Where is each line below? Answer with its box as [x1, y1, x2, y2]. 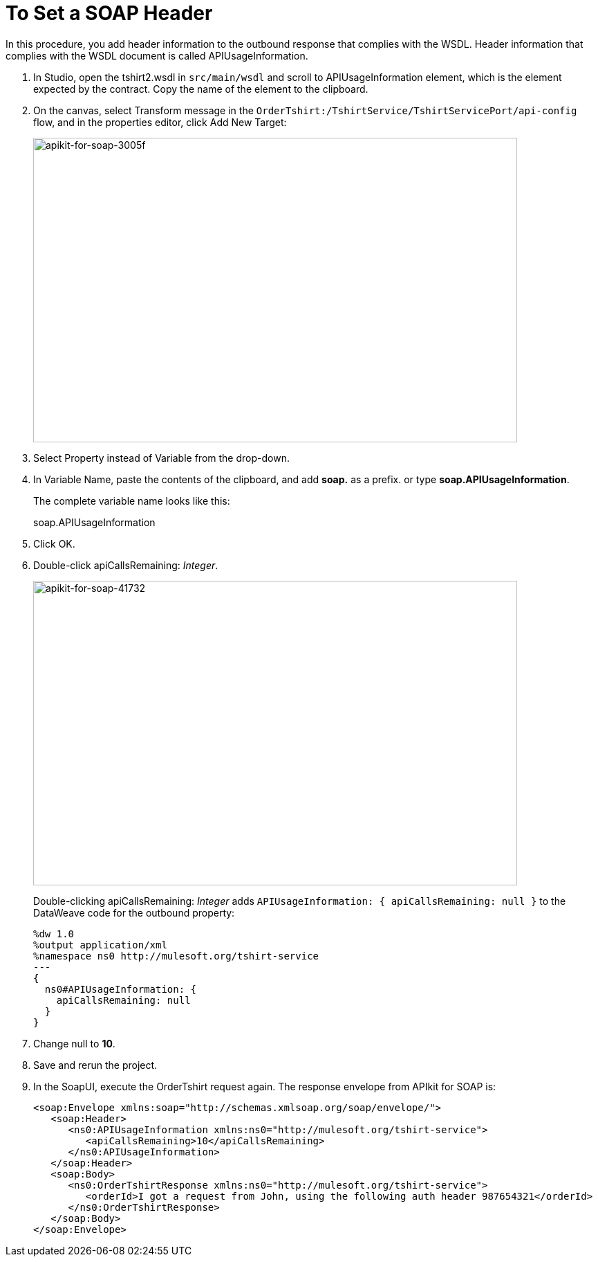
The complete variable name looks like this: [33, 494, 230, 507]
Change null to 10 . [33, 1037, 115, 1049]
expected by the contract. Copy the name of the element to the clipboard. [33, 82, 368, 95]
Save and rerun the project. [33, 1058, 158, 1071]
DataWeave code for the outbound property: [33, 906, 235, 919]
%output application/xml [33, 939, 167, 950]
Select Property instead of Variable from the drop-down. [33, 451, 290, 464]
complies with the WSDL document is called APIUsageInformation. [6, 49, 308, 62]
